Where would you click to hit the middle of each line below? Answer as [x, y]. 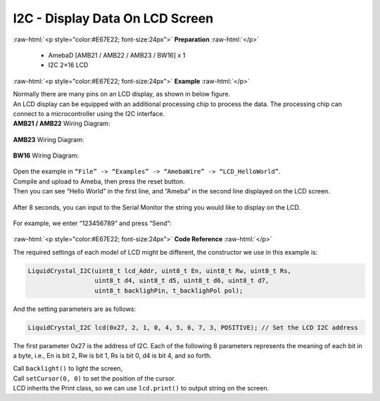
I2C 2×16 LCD [68, 65]
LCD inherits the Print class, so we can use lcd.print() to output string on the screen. [141, 388]
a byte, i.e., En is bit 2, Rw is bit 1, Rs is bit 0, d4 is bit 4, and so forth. [113, 355]
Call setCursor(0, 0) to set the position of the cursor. [94, 378]
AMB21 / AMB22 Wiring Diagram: [62, 124]
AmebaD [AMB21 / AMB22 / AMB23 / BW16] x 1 [117, 55]
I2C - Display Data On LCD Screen [113, 18]
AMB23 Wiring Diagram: [49, 139]
